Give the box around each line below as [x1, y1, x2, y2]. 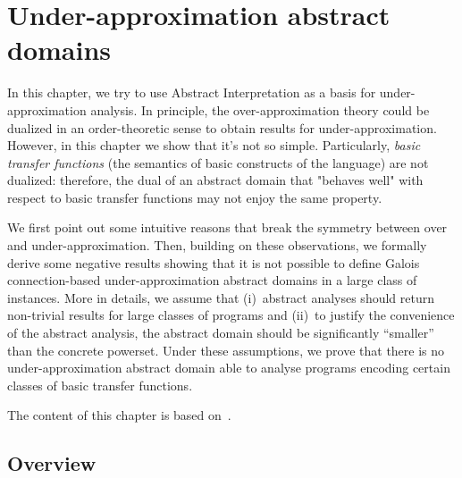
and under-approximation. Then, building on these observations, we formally [7, 236, 427, 255]
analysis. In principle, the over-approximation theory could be [90, 100, 430, 119]
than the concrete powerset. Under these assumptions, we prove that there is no [7, 340, 445, 359]
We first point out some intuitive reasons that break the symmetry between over [7, 218, 448, 237]
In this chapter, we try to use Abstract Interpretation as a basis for [7, 83, 376, 102]
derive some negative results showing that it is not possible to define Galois [7, 253, 420, 272]
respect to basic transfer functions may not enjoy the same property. [7, 188, 382, 206]
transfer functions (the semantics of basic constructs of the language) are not [7, 153, 429, 172]
